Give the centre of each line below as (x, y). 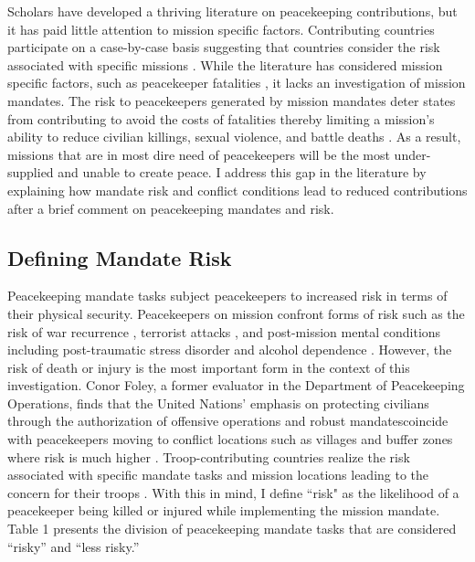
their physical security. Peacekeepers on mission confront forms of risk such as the (236, 313)
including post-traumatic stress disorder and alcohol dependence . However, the (230, 350)
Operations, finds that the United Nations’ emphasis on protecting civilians (218, 403)
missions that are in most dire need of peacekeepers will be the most (199, 154)
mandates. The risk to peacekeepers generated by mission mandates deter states (232, 100)
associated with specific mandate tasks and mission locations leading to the (218, 475)
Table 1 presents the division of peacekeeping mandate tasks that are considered (232, 529)
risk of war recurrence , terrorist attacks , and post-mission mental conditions (224, 331)
